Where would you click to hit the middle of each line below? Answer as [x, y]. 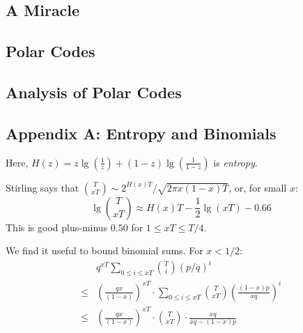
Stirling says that [42, 187]
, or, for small [258, 187]
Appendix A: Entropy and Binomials [141, 133]
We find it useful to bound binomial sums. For [104, 250]
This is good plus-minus [57, 227]
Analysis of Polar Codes [94, 92]
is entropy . [235, 162]
